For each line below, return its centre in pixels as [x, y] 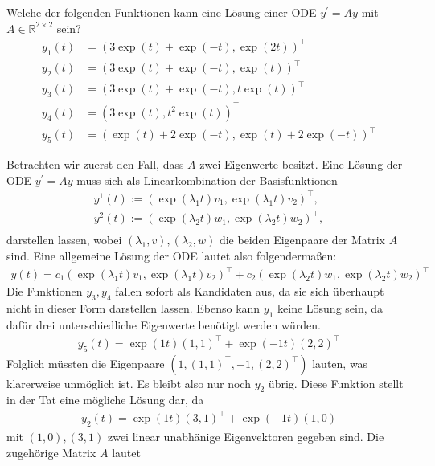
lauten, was [340, 363]
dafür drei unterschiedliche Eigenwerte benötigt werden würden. [164, 324]
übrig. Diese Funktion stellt [336, 383]
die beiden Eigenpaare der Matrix [302, 240]
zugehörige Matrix [51, 452]
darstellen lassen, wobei [64, 240]
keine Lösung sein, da [330, 307]
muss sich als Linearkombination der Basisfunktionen [207, 180]
